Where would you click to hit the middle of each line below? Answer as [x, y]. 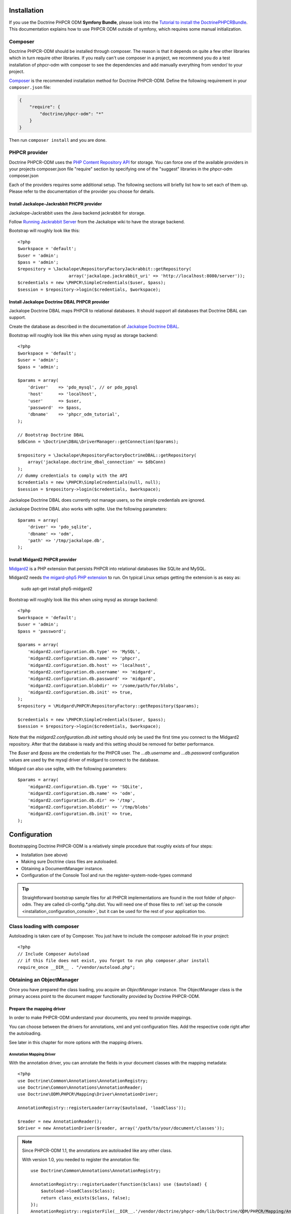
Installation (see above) [44, 855]
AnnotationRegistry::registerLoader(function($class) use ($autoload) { [119, 1184]
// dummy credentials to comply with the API [73, 475]
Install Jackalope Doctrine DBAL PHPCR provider [59, 302]
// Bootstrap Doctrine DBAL [51, 435]
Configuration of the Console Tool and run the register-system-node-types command [106, 875]
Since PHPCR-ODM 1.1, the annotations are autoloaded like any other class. [97, 1150]
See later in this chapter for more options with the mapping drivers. [76, 1042]
